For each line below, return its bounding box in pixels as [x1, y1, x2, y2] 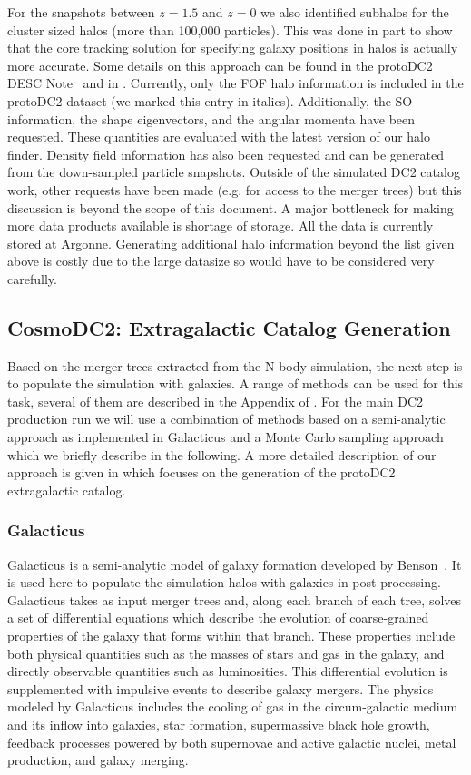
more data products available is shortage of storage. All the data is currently [7, 216, 434, 235]
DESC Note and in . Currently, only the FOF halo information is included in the [7, 74, 464, 93]
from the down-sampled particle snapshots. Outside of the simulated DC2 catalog [7, 162, 460, 181]
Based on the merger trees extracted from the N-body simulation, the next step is [7, 356, 463, 375]
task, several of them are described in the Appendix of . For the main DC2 [7, 391, 424, 410]
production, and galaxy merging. [7, 750, 189, 770]
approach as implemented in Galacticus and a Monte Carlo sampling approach [7, 427, 444, 446]
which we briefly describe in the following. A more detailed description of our [7, 445, 437, 464]
